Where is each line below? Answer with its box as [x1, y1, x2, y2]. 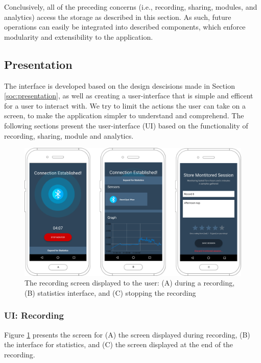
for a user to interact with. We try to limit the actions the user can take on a [4, 100, 246, 111]
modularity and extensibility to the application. [4, 31, 153, 42]
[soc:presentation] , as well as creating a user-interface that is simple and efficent [4, 90, 253, 101]
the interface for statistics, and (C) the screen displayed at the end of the [4, 339, 233, 350]
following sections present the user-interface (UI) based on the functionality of [4, 120, 248, 131]
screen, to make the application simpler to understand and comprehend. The [4, 110, 244, 121]
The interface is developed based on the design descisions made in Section [4, 80, 235, 91]
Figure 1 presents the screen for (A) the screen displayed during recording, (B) [4, 329, 250, 340]
